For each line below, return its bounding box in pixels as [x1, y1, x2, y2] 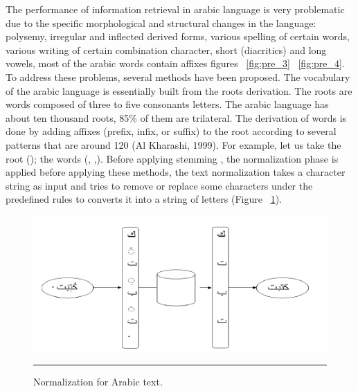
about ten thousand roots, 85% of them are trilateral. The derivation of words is [6, 110, 347, 125]
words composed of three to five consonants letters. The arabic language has [6, 97, 329, 111]
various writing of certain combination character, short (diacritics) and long [6, 42, 327, 57]
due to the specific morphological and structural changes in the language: [6, 15, 316, 30]
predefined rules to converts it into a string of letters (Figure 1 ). [6, 192, 282, 206]
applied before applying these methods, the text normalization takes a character [6, 165, 346, 179]
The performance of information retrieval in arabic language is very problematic [6, 2, 345, 16]
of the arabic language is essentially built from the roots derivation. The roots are [6, 83, 352, 98]
